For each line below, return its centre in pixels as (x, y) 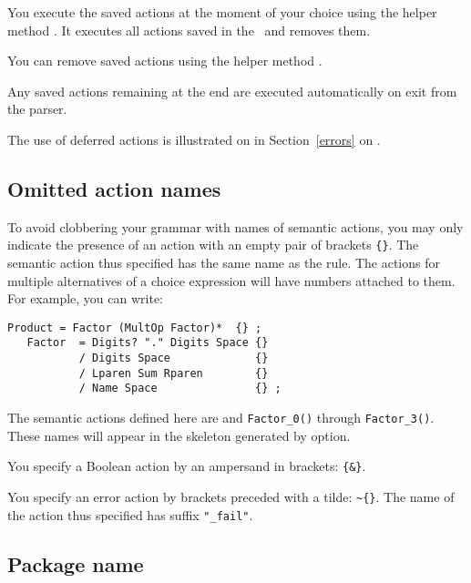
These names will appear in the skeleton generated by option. (179, 435)
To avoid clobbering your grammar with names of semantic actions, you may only (235, 226)
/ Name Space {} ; (180, 389)
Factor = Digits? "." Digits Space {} (148, 343)
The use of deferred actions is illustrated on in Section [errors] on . (194, 139)
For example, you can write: (85, 298)
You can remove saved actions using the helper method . (165, 61)
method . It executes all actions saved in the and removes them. (189, 30)
